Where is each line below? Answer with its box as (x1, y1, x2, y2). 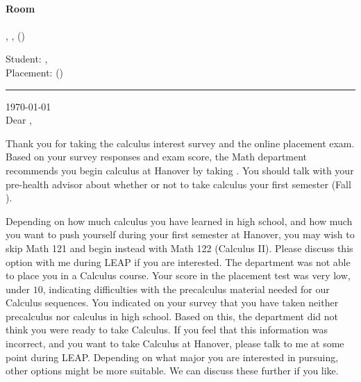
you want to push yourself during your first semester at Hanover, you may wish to (6, 227, 355, 242)
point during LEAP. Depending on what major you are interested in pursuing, (6, 349, 339, 364)
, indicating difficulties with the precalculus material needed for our (42, 281, 330, 296)
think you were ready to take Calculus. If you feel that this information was (6, 322, 328, 337)
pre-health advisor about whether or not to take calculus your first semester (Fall (6, 176, 351, 191)
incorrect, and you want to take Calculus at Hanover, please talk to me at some (6, 336, 344, 351)
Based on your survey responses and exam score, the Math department (6, 149, 308, 164)
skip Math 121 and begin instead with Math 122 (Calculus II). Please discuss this (6, 240, 353, 255)
